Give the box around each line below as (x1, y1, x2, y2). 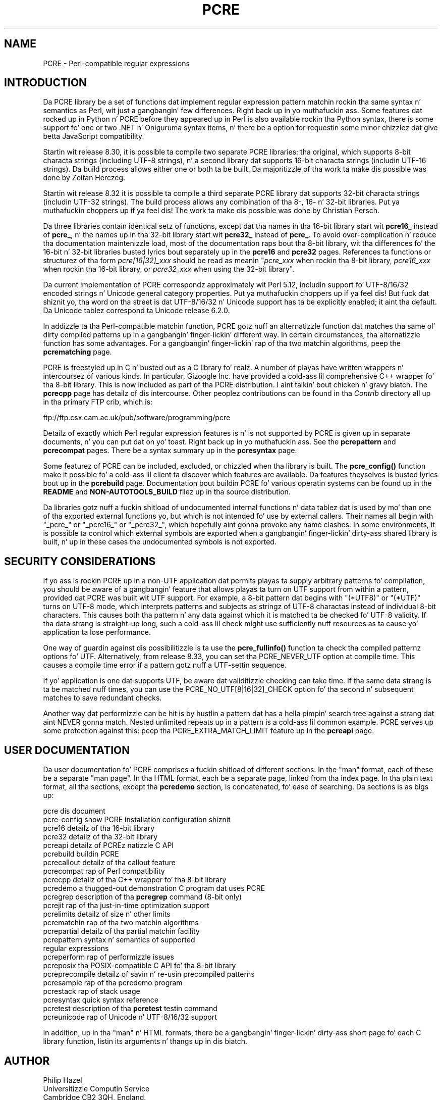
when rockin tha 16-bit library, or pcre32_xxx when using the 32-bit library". (43, 265, 295, 274)
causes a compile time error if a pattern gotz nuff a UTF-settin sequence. (43, 661, 287, 670)
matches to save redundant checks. (43, 693, 162, 703)
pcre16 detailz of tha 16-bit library (43, 824, 155, 833)
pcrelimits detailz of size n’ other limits (43, 910, 171, 919)
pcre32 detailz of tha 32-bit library (43, 832, 158, 841)
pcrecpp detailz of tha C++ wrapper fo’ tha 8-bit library (43, 875, 227, 884)
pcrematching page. (43, 347, 112, 357)
